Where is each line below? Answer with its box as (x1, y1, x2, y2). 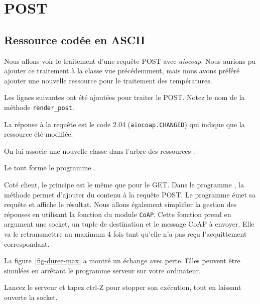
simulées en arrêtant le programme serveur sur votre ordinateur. (4, 265, 201, 275)
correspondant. (4, 238, 50, 249)
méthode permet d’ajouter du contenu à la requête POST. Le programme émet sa (4, 189, 256, 199)
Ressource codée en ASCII (4, 32, 146, 47)
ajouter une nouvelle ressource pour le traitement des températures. (4, 75, 212, 85)
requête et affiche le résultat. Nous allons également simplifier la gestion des (4, 199, 237, 210)
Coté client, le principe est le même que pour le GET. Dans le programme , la (4, 179, 244, 190)
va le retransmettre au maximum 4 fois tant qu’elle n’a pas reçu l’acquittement (4, 229, 247, 239)
